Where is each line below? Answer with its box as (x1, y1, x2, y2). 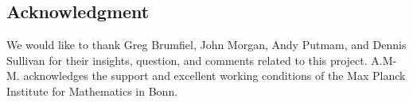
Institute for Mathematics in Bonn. (6, 82, 178, 99)
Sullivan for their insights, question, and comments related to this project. (6, 51, 368, 68)
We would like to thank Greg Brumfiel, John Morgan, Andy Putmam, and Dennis (6, 36, 407, 53)
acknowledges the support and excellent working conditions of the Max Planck (23, 67, 406, 84)
